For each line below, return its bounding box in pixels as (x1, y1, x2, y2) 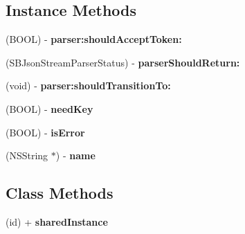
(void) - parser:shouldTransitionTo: (6, 78, 171, 93)
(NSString (6, 148, 48, 163)
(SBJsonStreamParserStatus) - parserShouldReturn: (6, 55, 240, 69)
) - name (55, 148, 96, 163)
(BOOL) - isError (6, 125, 85, 139)
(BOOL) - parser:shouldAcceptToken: (6, 32, 182, 46)
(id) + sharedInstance (6, 214, 108, 228)
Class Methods (6, 182, 114, 204)
